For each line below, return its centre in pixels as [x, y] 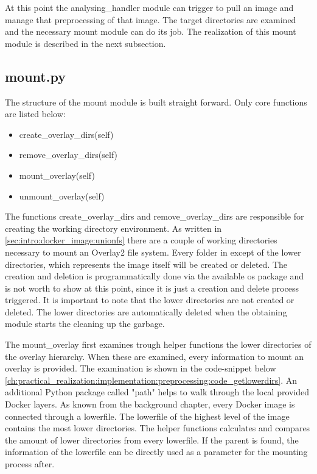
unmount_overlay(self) [62, 196]
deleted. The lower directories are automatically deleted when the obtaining [146, 311]
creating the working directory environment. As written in [113, 228]
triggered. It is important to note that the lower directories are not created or [150, 300]
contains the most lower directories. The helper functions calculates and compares [158, 428]
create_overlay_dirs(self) [66, 134]
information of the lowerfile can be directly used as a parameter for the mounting [156, 452]
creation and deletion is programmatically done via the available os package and [155, 276]
